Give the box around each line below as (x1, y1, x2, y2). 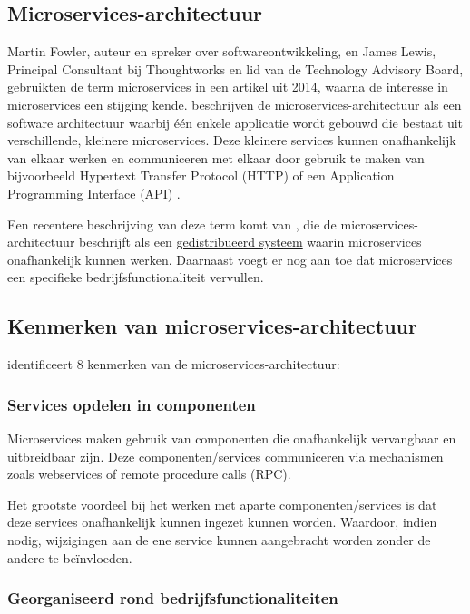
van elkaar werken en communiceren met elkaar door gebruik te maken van (7, 148, 425, 167)
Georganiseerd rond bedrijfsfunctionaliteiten (7, 587, 338, 609)
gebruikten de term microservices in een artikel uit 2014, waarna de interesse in (7, 77, 448, 96)
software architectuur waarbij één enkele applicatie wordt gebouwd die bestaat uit (7, 112, 464, 132)
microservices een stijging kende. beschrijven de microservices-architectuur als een (7, 94, 462, 113)
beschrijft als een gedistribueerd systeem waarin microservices (79, 232, 422, 251)
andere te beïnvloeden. (7, 548, 132, 567)
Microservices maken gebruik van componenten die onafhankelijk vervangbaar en (7, 428, 456, 447)
